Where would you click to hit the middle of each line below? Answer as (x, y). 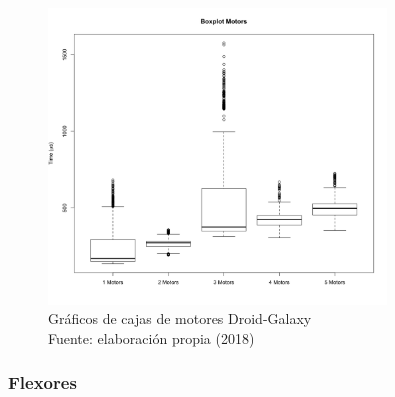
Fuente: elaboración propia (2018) (151, 337)
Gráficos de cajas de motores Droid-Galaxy (180, 318)
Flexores (42, 382)
